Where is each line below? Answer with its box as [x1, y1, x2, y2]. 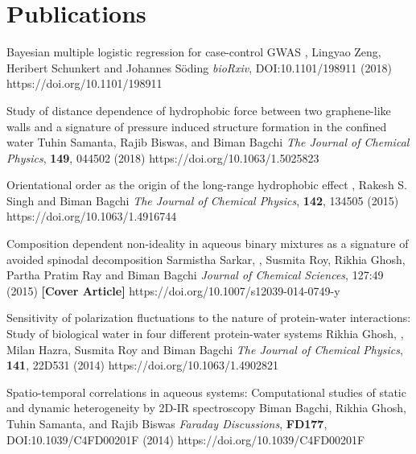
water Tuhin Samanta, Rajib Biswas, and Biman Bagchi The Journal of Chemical [6, 134, 410, 151]
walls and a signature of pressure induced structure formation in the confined [6, 118, 387, 134]
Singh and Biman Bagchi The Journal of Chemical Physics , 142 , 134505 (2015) [6, 192, 399, 208]
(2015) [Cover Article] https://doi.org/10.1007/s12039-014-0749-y [6, 282, 340, 299]
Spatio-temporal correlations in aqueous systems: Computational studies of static [6, 383, 406, 400]
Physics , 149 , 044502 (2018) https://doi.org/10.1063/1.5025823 [6, 149, 319, 166]
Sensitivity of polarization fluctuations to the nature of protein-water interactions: [6, 309, 411, 326]
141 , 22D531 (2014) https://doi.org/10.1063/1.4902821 [6, 357, 278, 374]
